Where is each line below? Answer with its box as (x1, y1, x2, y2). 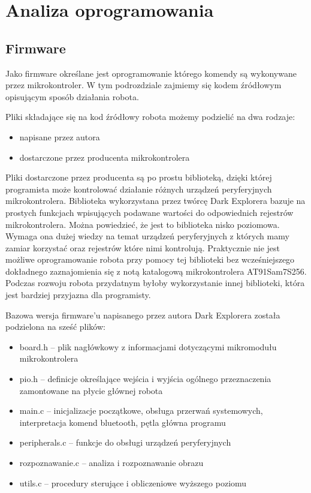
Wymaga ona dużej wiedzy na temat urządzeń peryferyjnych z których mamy (5, 230, 289, 242)
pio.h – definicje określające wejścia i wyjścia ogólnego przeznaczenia (19, 372, 271, 385)
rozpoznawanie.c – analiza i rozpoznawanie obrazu (19, 456, 204, 469)
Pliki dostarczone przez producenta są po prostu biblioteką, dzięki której (5, 171, 272, 184)
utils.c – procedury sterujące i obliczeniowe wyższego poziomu (19, 476, 247, 489)
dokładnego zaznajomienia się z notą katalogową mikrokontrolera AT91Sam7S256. (5, 264, 307, 277)
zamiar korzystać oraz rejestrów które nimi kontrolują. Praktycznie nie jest (5, 241, 280, 254)
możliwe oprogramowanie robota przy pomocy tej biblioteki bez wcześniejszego (5, 253, 295, 266)
